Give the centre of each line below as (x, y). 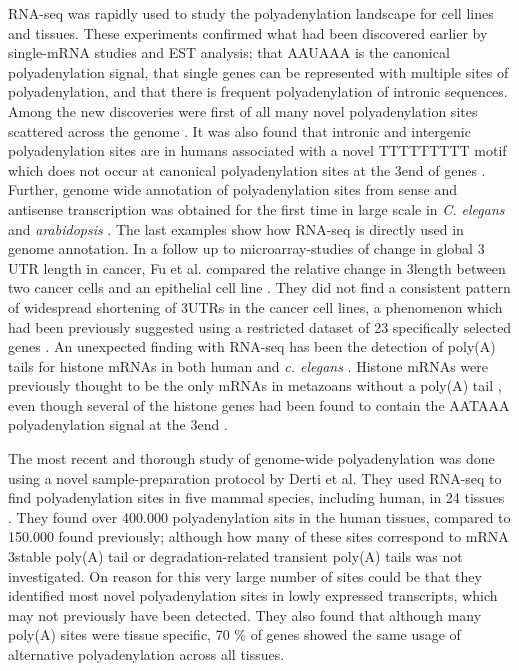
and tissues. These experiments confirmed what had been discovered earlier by (248, 32)
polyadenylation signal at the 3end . (118, 424)
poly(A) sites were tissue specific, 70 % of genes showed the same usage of (234, 634)
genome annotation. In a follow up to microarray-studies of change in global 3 (246, 248)
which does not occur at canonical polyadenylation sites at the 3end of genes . (247, 169)
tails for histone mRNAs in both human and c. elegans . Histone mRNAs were (248, 365)
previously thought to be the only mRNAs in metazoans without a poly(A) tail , (255, 385)
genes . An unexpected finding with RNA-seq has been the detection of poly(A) (252, 346)
